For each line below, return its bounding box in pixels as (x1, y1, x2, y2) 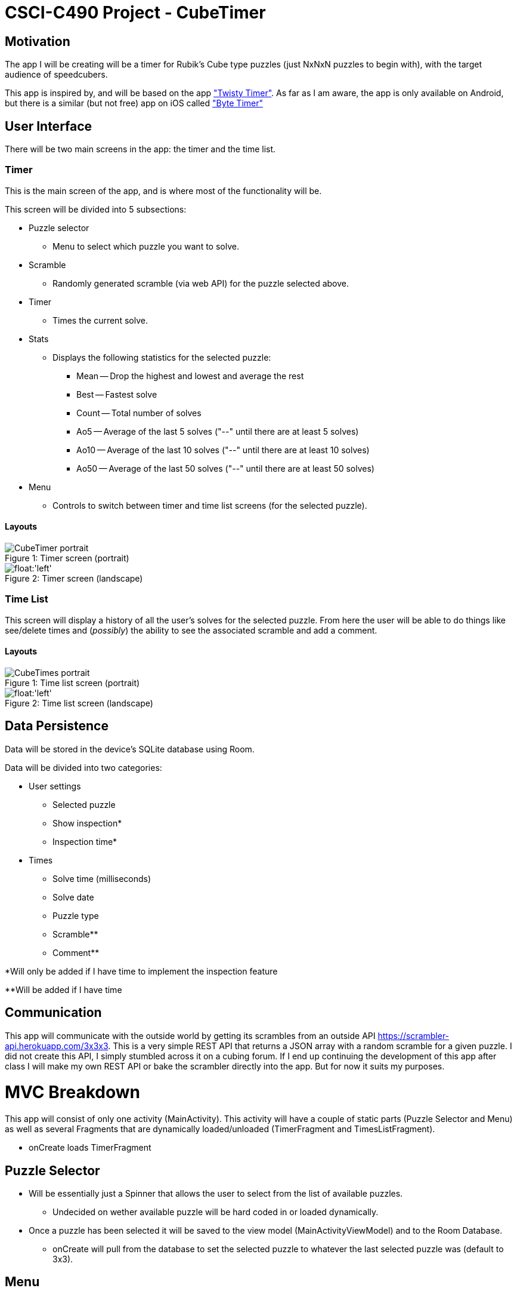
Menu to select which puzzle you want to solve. (52, 241, 239, 251)
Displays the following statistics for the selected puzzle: (52, 352, 271, 362)
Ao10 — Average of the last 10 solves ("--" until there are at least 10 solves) (76, 444, 370, 455)
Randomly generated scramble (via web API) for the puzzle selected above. (52, 278, 349, 288)
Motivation (5, 33, 70, 49)
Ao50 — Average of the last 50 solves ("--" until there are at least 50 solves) (76, 463, 374, 474)
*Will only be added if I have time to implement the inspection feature (5, 966, 278, 976)
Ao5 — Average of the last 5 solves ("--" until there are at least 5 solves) (76, 426, 359, 437)
